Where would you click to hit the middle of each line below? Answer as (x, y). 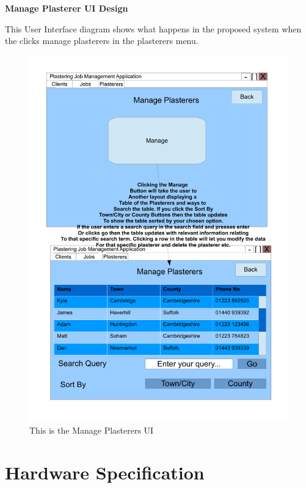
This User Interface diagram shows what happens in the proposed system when (153, 28)
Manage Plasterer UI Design (67, 8)
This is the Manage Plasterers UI (92, 430)
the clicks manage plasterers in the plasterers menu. (102, 41)
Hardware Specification (105, 472)
